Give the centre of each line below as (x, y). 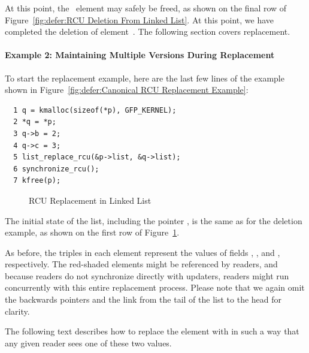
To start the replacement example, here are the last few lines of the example (145, 78)
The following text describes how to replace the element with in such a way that (152, 331)
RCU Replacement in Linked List (90, 200)
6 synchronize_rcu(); (56, 169)
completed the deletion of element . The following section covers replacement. (148, 31)
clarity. (17, 311)
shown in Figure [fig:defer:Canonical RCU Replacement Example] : (127, 90)
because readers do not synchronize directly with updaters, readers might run (147, 275)
